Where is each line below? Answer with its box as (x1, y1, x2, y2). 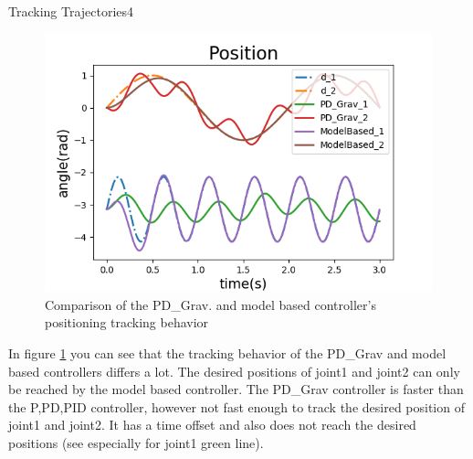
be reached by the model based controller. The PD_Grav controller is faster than (8, 379, 464, 399)
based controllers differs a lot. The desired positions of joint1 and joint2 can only (8, 361, 460, 380)
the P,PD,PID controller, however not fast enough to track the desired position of (8, 397, 465, 416)
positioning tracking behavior (45, 313, 209, 332)
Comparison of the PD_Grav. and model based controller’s (45, 294, 376, 314)
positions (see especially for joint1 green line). (8, 433, 264, 452)
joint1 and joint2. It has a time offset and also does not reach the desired (8, 415, 416, 434)
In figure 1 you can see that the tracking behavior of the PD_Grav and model (8, 344, 447, 363)
